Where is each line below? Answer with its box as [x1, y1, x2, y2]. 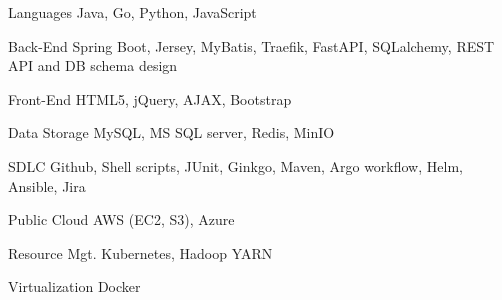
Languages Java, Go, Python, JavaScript [8, 2, 257, 22]
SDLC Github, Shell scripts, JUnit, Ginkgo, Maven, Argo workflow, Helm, [8, 155, 463, 176]
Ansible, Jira [8, 175, 86, 196]
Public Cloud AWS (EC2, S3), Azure [8, 209, 235, 230]
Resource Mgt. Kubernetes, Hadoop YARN [8, 242, 273, 263]
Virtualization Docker [8, 276, 141, 297]
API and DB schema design [8, 55, 178, 76]
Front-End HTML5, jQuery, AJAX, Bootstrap [8, 88, 292, 109]
